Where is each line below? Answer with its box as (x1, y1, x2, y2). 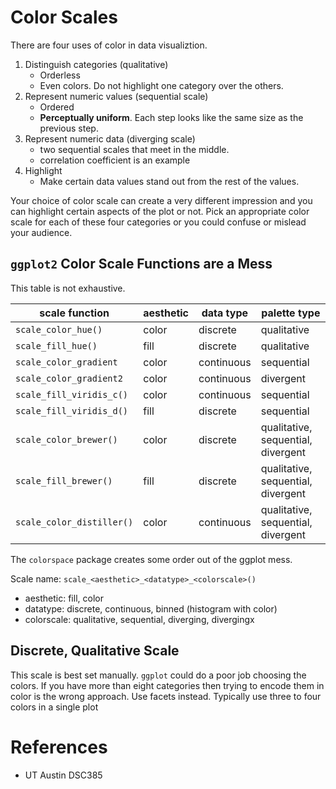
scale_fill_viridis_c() (15, 389, 129, 400)
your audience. (10, 226, 73, 238)
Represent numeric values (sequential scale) (24, 90, 209, 102)
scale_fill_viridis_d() (15, 405, 129, 416)
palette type (261, 306, 321, 320)
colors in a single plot (10, 701, 99, 713)
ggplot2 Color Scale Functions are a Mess (10, 256, 273, 273)
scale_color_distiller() (15, 516, 134, 528)
